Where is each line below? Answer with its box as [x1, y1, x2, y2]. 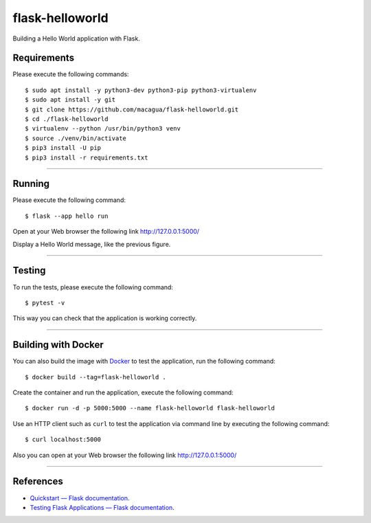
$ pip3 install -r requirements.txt [25, 153, 148, 162]
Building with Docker [12, 339, 104, 350]
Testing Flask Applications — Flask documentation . [30, 503, 175, 511]
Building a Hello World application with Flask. [12, 34, 140, 43]
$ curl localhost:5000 [25, 436, 102, 443]
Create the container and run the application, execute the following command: [12, 388, 234, 397]
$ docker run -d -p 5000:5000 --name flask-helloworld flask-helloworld [25, 404, 275, 412]
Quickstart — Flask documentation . [30, 493, 130, 502]
